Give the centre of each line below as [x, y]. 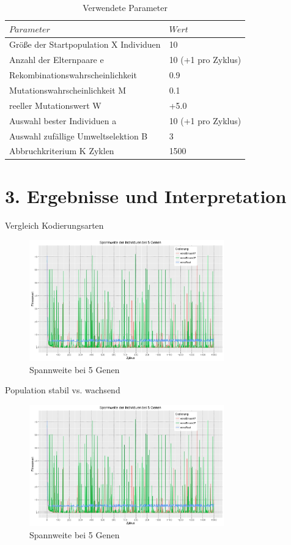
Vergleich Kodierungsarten [54, 225]
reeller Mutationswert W [55, 105]
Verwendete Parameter [125, 7]
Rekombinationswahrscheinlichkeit [73, 75]
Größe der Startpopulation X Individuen [85, 44]
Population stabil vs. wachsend [63, 390]
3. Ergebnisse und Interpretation [146, 195]
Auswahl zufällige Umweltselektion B [79, 135]
